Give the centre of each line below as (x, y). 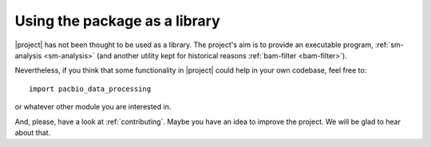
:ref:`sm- (389, 45)
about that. (33, 133)
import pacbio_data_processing (90, 89)
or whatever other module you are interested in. (93, 107)
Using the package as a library (117, 21)
